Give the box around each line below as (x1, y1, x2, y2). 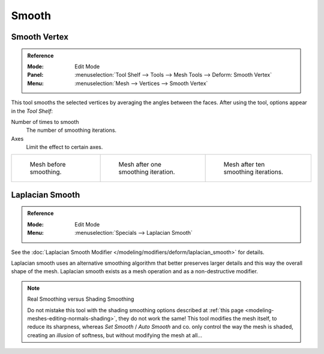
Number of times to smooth (11, 118, 79, 125)
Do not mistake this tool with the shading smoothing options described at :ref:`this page (27, 306, 244, 314)
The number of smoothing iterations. (26, 126, 117, 134)
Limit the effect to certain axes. (26, 144, 103, 151)
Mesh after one (118, 161, 162, 169)
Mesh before (29, 161, 66, 169)
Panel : (27, 71, 44, 78)
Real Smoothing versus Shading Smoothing (27, 295, 134, 302)
